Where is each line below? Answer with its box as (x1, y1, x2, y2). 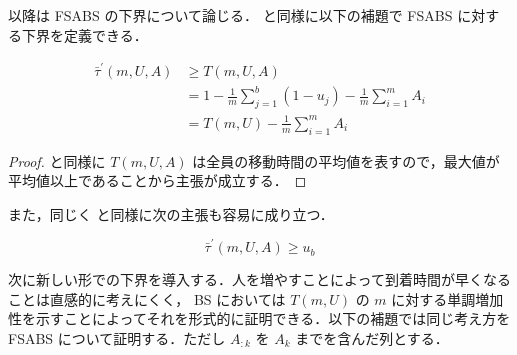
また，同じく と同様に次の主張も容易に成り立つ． (8, 203, 334, 224)
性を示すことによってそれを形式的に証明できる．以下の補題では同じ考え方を (8, 308, 511, 329)
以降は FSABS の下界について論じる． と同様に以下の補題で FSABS (8, 5, 453, 25)
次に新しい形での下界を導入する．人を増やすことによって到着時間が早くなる (8, 269, 511, 290)
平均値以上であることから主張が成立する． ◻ (8, 170, 307, 191)
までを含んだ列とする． (295, 327, 449, 348)
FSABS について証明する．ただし (8, 327, 226, 348)
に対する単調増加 (391, 288, 504, 309)
